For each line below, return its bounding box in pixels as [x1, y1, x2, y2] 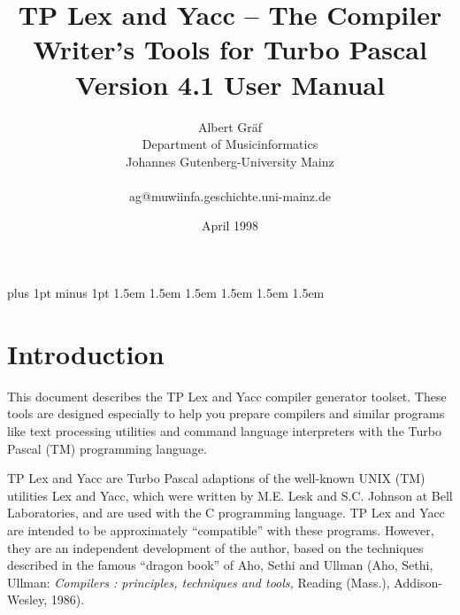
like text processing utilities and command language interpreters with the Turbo [7, 421, 441, 440]
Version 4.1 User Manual [75, 66, 385, 102]
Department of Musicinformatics [142, 135, 318, 153]
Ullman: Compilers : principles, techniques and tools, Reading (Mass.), [7, 572, 390, 591]
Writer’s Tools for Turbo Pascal [33, 31, 427, 67]
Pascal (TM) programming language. [7, 439, 207, 457]
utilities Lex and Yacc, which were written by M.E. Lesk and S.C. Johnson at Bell [7, 486, 453, 504]
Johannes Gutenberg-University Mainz [126, 152, 334, 170]
